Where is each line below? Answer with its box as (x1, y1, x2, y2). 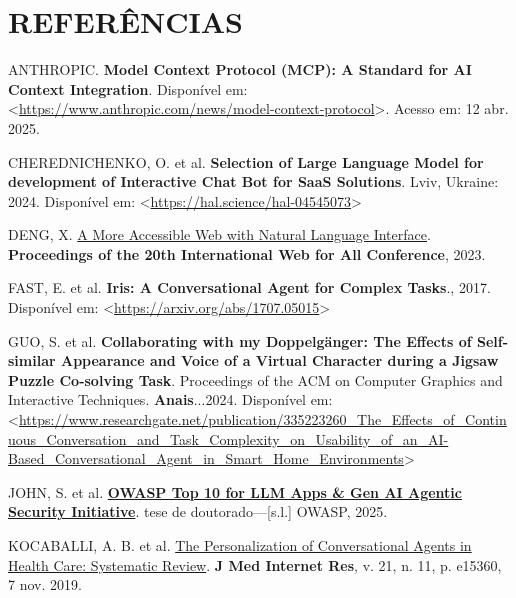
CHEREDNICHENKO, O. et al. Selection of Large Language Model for (8, 151, 484, 172)
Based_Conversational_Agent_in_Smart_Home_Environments (8, 448, 404, 469)
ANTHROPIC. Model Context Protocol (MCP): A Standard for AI (8, 59, 472, 80)
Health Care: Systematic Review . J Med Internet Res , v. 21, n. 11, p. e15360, (8, 554, 502, 575)
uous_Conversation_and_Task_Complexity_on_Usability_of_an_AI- (8, 428, 449, 449)
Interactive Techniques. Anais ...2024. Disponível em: (8, 389, 333, 410)
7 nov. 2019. (8, 574, 82, 595)
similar (8, 350, 56, 371)
